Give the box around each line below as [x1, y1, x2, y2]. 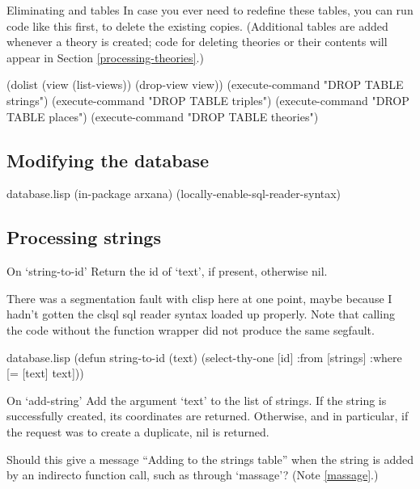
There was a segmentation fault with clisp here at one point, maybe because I [6, 289, 392, 306]
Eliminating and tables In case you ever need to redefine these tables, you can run [6, 2, 414, 18]
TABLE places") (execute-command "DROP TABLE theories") [6, 107, 319, 124]
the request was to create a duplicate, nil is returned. [6, 423, 269, 440]
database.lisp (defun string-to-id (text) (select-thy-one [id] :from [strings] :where [6, 348, 402, 365]
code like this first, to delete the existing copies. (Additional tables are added [6, 17, 388, 34]
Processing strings [6, 225, 161, 250]
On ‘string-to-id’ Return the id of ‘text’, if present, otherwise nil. [6, 263, 328, 280]
